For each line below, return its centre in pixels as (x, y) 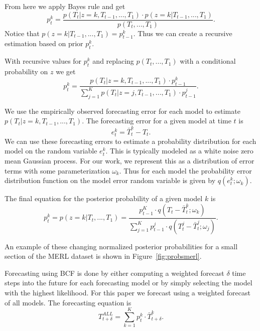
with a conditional (208, 61)
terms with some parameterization (57, 170)
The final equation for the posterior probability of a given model (104, 198)
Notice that (22, 33)
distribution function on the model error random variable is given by (110, 180)
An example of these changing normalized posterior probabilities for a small (121, 246)
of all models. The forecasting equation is (68, 302)
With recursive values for (43, 61)
